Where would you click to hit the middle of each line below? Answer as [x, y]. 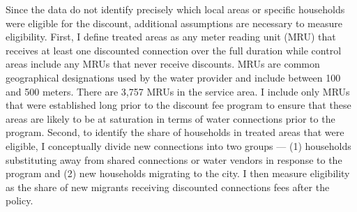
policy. [20, 200]
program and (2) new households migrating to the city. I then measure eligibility [178, 173]
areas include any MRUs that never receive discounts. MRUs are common [163, 64]
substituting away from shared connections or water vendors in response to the [174, 159]
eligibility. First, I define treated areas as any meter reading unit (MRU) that [171, 37]
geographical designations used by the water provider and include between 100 [173, 77]
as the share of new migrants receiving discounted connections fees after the [168, 187]
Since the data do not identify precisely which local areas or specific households [175, 9]
